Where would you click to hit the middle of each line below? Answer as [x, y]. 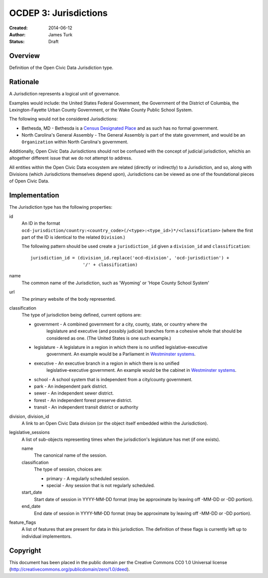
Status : [17, 42]
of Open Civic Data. [29, 181]
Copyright [25, 550]
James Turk [61, 34]
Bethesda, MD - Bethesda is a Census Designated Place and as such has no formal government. [120, 128]
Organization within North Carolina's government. [75, 142]
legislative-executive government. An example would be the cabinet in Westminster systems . [141, 370]
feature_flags [23, 522]
